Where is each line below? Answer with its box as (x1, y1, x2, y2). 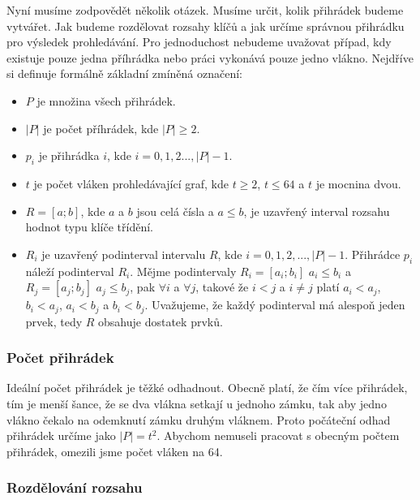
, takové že (195, 278, 249, 295)
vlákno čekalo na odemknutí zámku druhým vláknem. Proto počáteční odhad (6, 411, 391, 428)
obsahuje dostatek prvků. (98, 312, 223, 330)
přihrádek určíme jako (6, 427, 116, 444)
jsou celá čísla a (136, 202, 214, 219)
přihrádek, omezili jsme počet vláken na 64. (6, 442, 223, 459)
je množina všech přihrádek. (36, 92, 176, 109)
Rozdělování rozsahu (6, 477, 143, 498)
